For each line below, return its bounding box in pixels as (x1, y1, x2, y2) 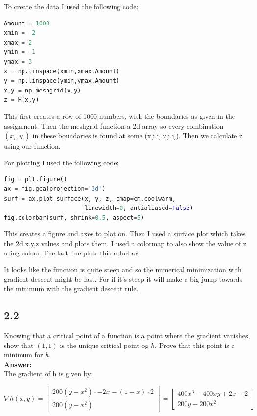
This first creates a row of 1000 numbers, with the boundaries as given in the (4, 111, 235, 121)
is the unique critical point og (60, 340, 149, 350)
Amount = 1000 (4, 20, 50, 27)
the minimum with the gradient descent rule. (4, 283, 139, 294)
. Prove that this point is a (155, 340, 235, 350)
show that (4, 340, 34, 350)
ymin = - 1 (4, 48, 36, 56)
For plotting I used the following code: (4, 157, 119, 167)
